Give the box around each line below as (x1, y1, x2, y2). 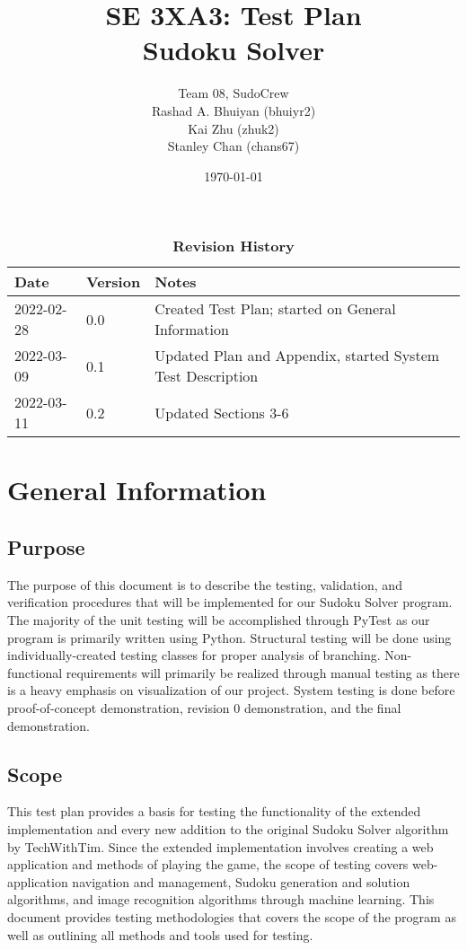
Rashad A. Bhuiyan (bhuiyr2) (151, 101, 316, 119)
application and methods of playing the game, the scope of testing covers (7, 855, 409, 874)
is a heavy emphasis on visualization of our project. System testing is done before (7, 681, 455, 699)
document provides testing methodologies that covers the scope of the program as (7, 907, 456, 926)
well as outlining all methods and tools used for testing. (7, 925, 313, 944)
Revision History (172, 235, 295, 257)
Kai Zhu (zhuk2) (188, 119, 279, 137)
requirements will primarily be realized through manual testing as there (66, 663, 460, 682)
